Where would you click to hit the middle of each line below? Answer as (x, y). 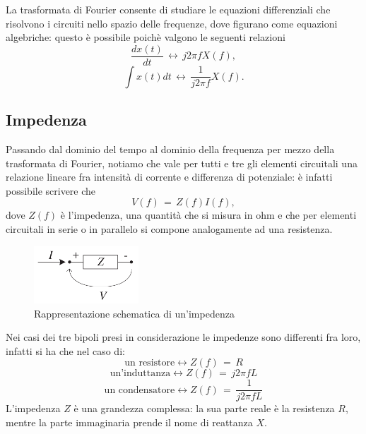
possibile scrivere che (51, 190)
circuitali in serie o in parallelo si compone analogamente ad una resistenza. (169, 229)
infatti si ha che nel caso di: (65, 350)
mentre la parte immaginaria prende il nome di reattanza (129, 422)
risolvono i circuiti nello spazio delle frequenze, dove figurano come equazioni (172, 23)
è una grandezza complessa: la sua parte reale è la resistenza (204, 408)
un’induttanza (140, 374)
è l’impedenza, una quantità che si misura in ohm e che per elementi (208, 215)
